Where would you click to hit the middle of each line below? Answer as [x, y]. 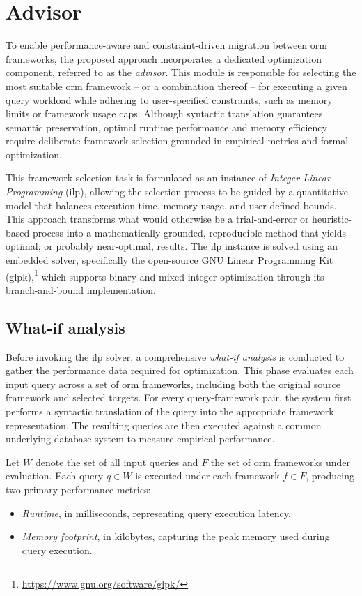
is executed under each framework [207, 476]
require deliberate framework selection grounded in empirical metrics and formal [177, 141]
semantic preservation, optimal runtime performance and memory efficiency [166, 127]
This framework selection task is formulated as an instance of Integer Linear [168, 178]
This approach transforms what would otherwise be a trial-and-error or [157, 219]
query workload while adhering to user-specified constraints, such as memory [169, 99]
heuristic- [332, 219]
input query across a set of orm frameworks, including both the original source [173, 383]
